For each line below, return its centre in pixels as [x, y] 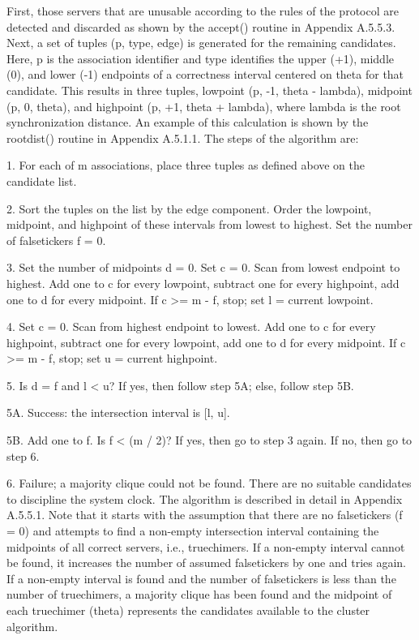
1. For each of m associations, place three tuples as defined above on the [186, 165]
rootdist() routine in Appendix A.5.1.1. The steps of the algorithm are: [183, 137]
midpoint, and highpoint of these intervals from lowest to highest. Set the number [209, 224]
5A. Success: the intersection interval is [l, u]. [118, 412]
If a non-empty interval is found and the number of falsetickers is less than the [201, 578]
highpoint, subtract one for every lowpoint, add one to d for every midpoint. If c [206, 342]
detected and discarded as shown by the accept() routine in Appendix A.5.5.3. [201, 26]
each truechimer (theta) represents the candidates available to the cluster [188, 610]
